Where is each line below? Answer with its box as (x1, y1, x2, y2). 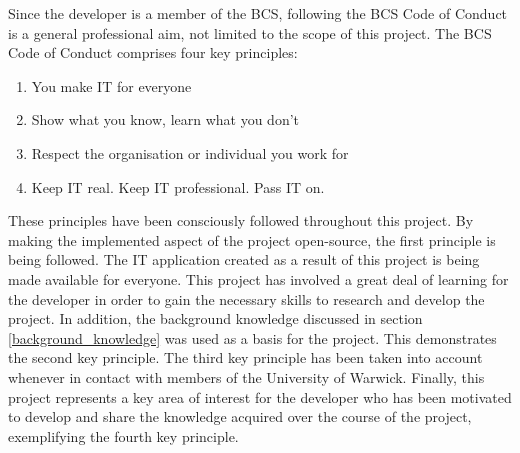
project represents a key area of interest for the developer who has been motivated (8, 386, 512, 407)
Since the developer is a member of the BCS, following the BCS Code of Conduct (8, 3, 508, 23)
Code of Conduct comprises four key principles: (8, 42, 298, 63)
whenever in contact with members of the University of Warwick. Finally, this (8, 366, 485, 387)
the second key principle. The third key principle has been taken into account (8, 347, 483, 368)
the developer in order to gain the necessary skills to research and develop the (8, 288, 485, 309)
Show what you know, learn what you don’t (31, 109, 300, 130)
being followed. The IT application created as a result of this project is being (8, 249, 480, 270)
